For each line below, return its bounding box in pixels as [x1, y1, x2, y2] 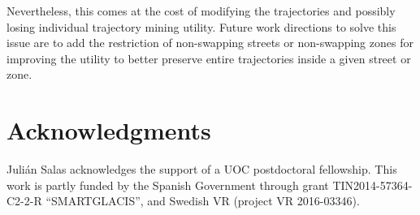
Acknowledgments [6, 114, 211, 147]
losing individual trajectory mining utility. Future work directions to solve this [6, 18, 396, 35]
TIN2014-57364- [332, 176, 413, 193]
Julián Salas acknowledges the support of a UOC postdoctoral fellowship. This [6, 161, 397, 178]
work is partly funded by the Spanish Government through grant [6, 176, 329, 193]
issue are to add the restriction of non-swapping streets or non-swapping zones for [6, 34, 414, 51]
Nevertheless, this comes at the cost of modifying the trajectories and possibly [6, 2, 396, 19]
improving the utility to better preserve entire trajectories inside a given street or [6, 49, 411, 67]
